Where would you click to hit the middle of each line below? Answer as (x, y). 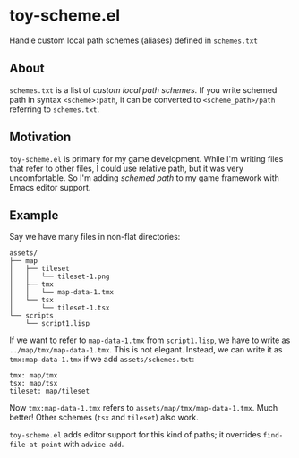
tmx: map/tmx (34, 376)
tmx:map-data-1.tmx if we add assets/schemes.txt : (102, 360)
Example (34, 215)
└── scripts (31, 316)
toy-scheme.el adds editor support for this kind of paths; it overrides (135, 435)
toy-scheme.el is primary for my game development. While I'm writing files (146, 158)
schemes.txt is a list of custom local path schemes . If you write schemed (143, 89)
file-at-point (36, 445)
